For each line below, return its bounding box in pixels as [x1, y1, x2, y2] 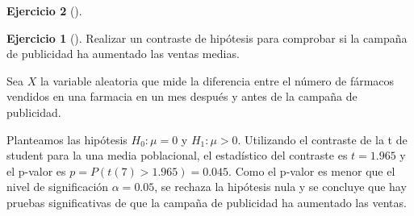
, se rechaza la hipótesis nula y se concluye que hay [154, 178, 407, 195]
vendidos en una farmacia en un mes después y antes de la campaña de [6, 88, 358, 105]
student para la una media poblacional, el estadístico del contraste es [6, 147, 348, 164]
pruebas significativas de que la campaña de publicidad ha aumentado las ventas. [6, 193, 407, 210]
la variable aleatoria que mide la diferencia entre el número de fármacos [40, 72, 395, 89]
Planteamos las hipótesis [6, 131, 128, 147]
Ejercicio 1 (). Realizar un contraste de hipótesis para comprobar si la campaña [6, 29, 408, 46]
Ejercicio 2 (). [6, 2, 82, 19]
